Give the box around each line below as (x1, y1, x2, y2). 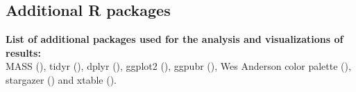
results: (6, 45, 41, 59)
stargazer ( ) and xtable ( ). (6, 72, 117, 86)
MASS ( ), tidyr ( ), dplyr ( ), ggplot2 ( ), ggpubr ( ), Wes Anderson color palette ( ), (6, 59, 351, 73)
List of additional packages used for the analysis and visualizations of (6, 32, 344, 46)
